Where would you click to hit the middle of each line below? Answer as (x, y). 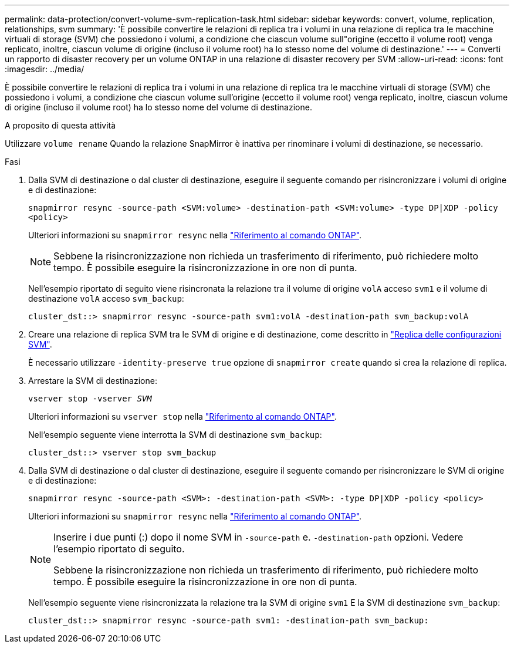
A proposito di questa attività (60, 125)
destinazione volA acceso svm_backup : (106, 298)
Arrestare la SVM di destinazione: (93, 381)
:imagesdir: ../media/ (45, 69)
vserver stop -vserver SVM (90, 399)
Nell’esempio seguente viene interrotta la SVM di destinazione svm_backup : (175, 435)
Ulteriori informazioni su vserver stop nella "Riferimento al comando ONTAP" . (182, 416)
